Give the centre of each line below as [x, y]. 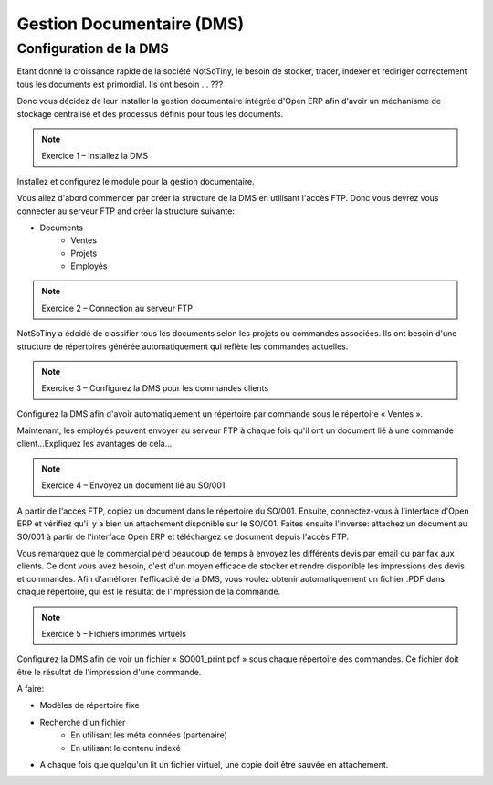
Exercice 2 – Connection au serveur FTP [117, 308]
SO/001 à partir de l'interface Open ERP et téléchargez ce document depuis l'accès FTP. [183, 536]
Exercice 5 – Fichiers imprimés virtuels [114, 633]
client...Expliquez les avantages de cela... [94, 443]
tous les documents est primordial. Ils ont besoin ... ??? [120, 84]
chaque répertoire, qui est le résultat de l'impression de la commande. [149, 592]
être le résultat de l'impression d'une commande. [109, 672]
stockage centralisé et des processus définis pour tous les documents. [150, 113]
